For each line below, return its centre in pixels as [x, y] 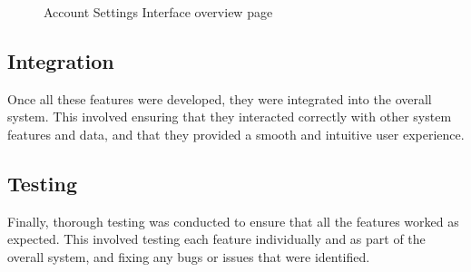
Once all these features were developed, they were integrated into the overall [220, 98]
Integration [61, 60]
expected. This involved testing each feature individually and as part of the [216, 239]
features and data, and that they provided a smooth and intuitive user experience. [236, 134]
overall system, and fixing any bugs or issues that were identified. [189, 256]
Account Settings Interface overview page [158, 12]
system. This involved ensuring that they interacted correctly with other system [230, 117]
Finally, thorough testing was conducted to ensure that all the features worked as [233, 221]
